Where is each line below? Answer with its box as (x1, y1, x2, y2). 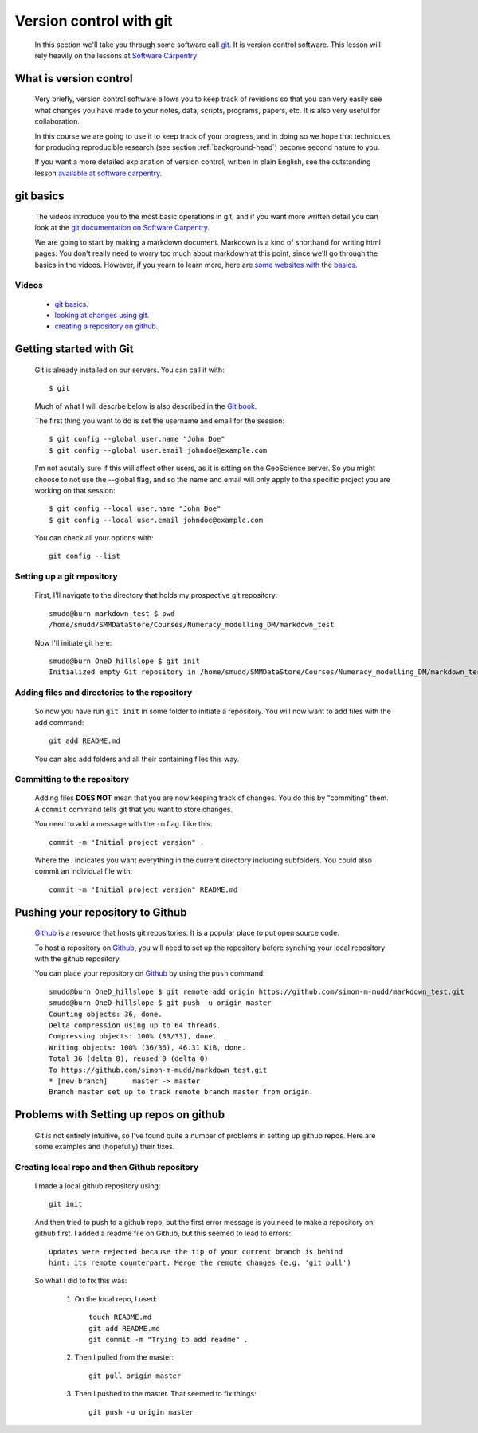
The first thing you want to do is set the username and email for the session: (34, 415, 285, 426)
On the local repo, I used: (74, 1294, 158, 1303)
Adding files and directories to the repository (14, 687, 193, 698)
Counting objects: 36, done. (49, 1009, 163, 1019)
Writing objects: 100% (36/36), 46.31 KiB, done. (49, 1042, 247, 1052)
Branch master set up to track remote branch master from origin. (49, 1088, 314, 1097)
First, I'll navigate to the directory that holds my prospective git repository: (34, 591, 278, 600)
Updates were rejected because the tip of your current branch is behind (49, 1247, 343, 1256)
